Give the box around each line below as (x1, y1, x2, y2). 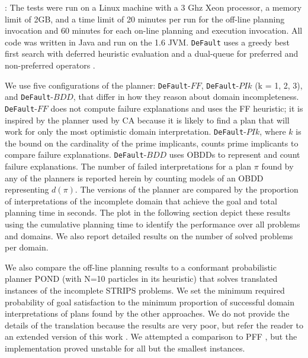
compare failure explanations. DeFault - (5, 148, 147, 161)
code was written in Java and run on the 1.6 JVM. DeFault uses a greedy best (5, 35, 290, 48)
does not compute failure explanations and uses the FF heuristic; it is (50, 102, 303, 114)
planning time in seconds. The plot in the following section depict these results (5, 206, 290, 219)
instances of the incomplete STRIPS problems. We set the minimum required (5, 284, 285, 297)
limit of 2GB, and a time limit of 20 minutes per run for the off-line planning (5, 12, 285, 25)
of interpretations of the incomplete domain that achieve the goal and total (5, 194, 277, 207)
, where (259, 125, 286, 138)
